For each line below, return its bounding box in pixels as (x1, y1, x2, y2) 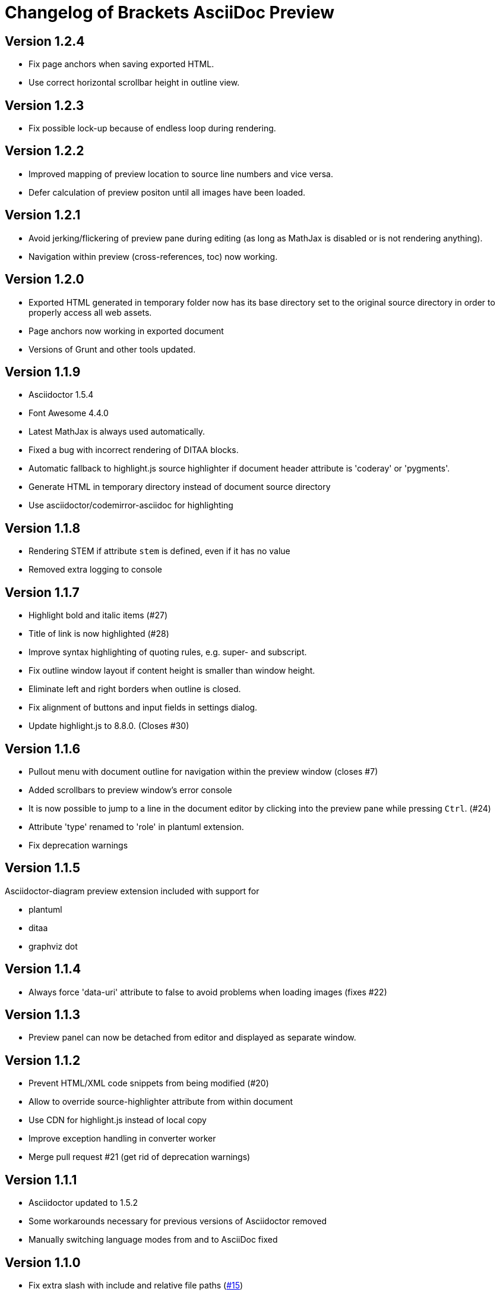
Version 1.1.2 (5, 1052, 81, 1068)
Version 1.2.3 (5, 98, 84, 113)
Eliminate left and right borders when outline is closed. (29, 684, 241, 694)
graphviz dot (29, 941, 78, 951)
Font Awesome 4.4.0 (29, 408, 109, 419)
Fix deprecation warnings (29, 840, 128, 850)
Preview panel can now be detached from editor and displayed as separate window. (29, 1032, 356, 1043)
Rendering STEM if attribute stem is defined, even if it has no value (29, 546, 290, 557)
